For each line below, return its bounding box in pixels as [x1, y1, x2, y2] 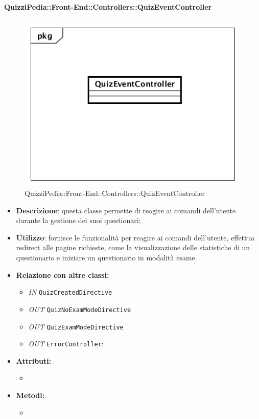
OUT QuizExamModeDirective [28, 321, 124, 332]
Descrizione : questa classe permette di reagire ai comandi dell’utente [16, 205, 236, 215]
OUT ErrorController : [28, 338, 104, 349]
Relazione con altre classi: [16, 269, 109, 280]
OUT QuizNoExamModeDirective [28, 303, 131, 314]
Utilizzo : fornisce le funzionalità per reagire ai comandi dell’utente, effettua [16, 232, 255, 242]
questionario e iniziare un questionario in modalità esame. [16, 252, 197, 263]
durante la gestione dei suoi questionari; [16, 215, 141, 226]
